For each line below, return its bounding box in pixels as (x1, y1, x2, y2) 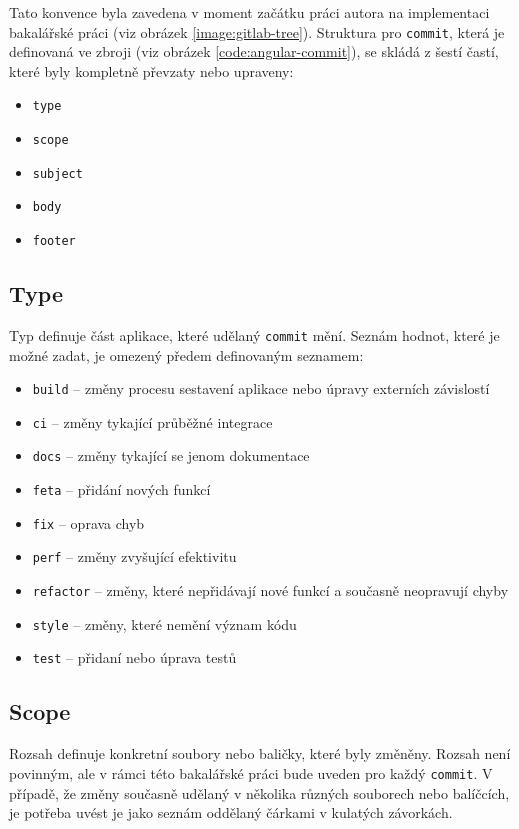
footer (32, 234, 76, 249)
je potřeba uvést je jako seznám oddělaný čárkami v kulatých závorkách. (9, 802, 453, 823)
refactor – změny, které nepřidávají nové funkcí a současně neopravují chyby (32, 580, 509, 601)
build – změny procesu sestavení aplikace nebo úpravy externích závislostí (32, 378, 490, 399)
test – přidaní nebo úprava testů (32, 647, 237, 668)
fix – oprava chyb (32, 512, 145, 533)
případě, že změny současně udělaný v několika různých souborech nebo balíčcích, (9, 782, 510, 803)
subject (32, 166, 83, 181)
